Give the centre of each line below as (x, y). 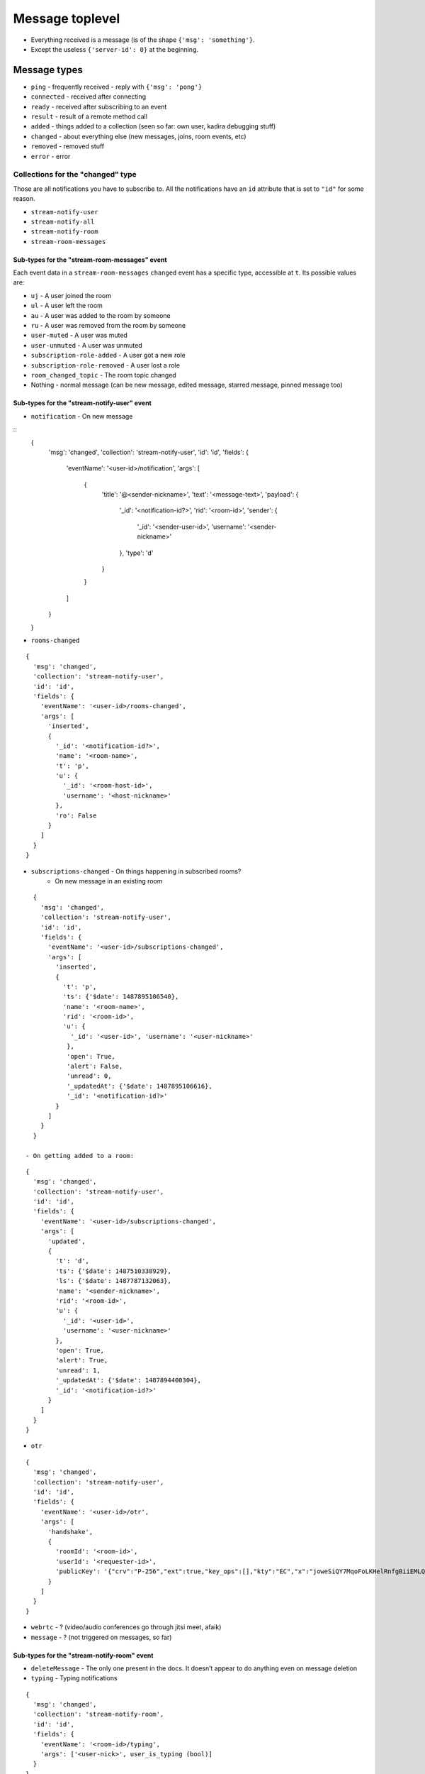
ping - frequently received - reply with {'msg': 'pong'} (117, 87)
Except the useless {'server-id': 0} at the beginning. (114, 49)
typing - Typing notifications (74, 1678)
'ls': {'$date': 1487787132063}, (113, 1281)
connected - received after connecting (89, 97)
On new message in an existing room (109, 881)
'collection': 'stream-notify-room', (98, 1714)
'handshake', (70, 1532)
